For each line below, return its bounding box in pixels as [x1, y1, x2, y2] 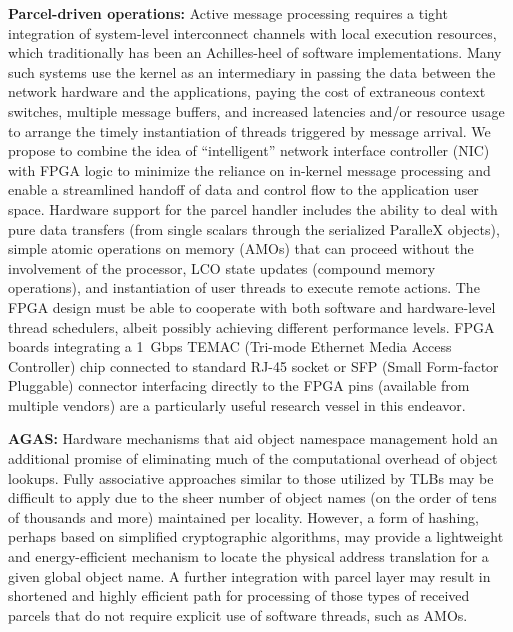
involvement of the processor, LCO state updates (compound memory [8, 257, 436, 278]
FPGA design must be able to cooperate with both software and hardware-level [8, 296, 496, 317]
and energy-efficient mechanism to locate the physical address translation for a [8, 546, 489, 567]
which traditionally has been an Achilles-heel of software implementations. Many [8, 42, 502, 63]
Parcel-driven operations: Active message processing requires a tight [8, 3, 448, 23]
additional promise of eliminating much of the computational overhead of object [8, 448, 498, 469]
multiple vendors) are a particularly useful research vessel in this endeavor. [8, 394, 466, 415]
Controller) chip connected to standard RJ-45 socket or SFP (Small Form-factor [8, 355, 499, 376]
